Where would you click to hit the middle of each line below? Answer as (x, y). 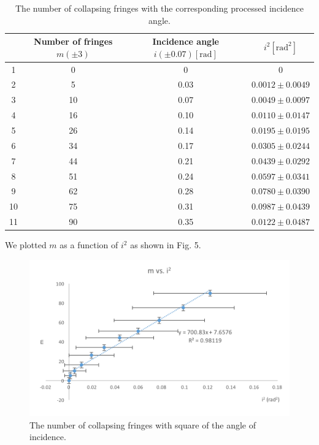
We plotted (26, 245)
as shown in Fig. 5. (166, 245)
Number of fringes (73, 41)
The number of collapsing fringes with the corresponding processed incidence (159, 8)
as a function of (89, 245)
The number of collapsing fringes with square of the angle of (143, 424)
